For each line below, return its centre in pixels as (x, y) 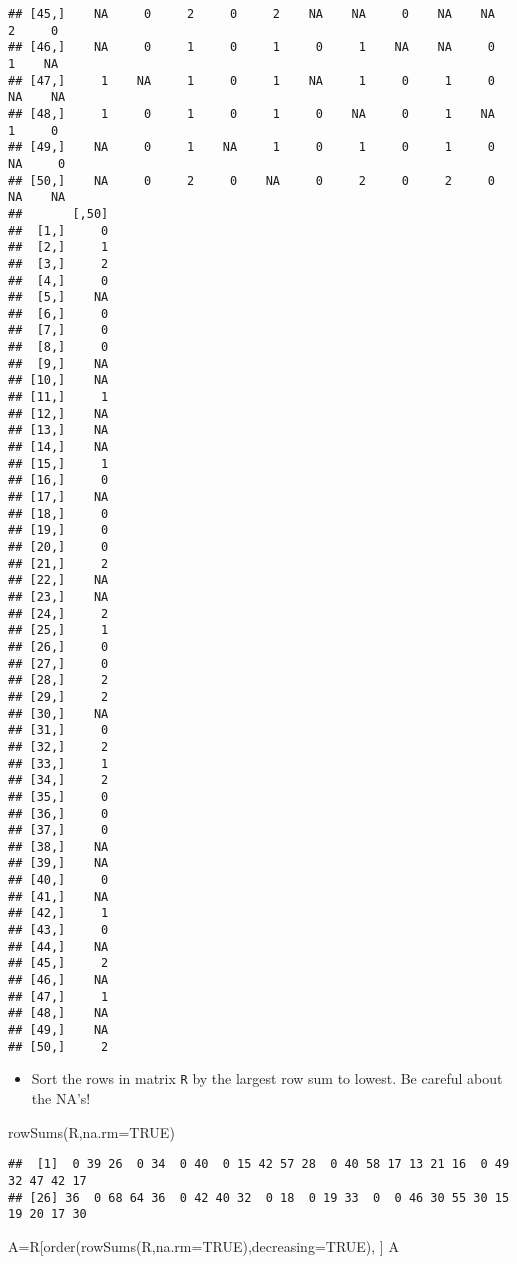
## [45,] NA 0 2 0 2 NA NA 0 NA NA (251, 14)
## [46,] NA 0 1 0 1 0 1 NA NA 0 (251, 47)
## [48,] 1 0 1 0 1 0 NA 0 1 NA (251, 113)
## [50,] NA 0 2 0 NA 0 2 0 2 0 (251, 180)
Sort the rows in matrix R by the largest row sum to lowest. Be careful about (267, 1078)
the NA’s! (61, 1098)
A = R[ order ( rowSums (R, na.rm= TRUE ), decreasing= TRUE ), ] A (203, 1245)
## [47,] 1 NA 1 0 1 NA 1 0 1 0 (251, 80)
